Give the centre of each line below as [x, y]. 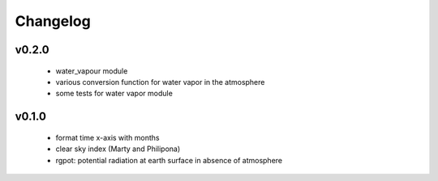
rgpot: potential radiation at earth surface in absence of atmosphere [169, 160]
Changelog [53, 21]
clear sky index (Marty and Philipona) [118, 149]
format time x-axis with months [107, 137]
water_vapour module [92, 71]
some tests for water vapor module [114, 94]
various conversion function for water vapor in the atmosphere [160, 82]
